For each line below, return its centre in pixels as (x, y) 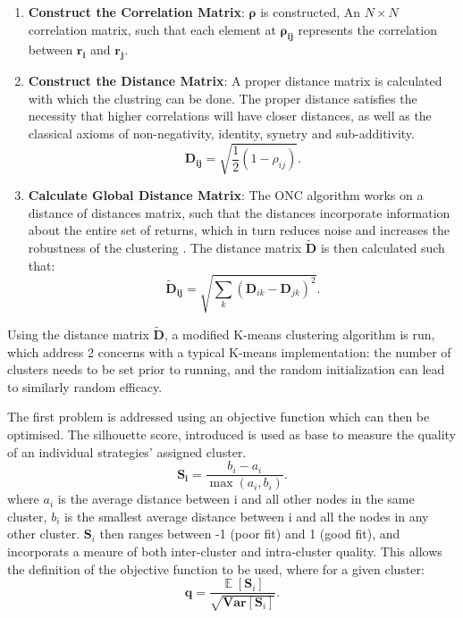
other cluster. (44, 534)
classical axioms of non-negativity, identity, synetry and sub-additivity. (221, 133)
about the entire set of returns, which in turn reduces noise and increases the (239, 230)
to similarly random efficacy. (85, 386)
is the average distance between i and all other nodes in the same (236, 499)
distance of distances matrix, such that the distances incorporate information (239, 212)
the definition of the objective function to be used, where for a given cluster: (216, 568)
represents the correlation (367, 29)
